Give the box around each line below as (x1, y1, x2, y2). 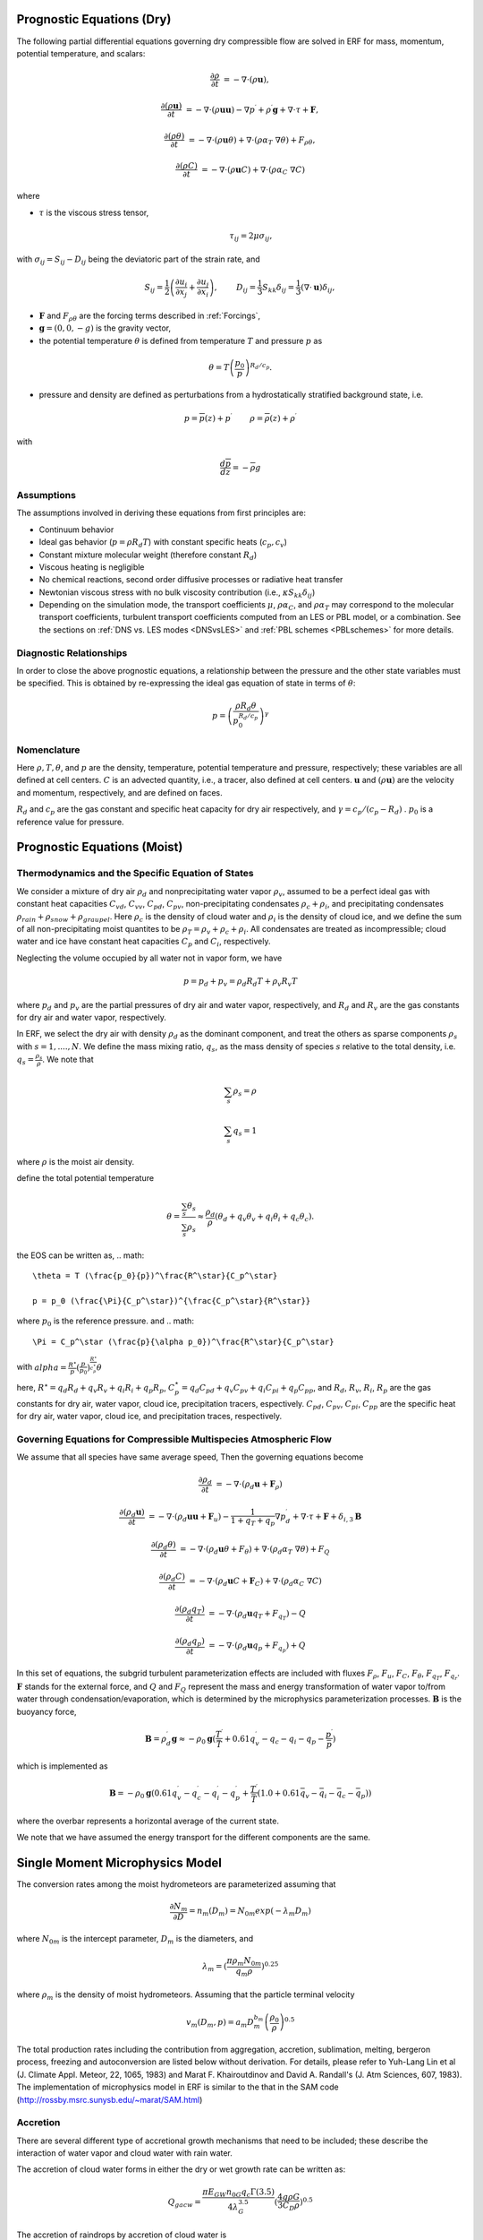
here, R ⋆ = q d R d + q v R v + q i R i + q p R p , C (16, 1381, 175, 1395)
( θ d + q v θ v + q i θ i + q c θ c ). (215, 1211, 315, 1224)
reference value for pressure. (16, 816, 124, 827)
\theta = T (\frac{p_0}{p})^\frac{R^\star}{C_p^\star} (32, 1271, 278, 1281)
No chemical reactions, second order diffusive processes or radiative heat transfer (38, 574, 343, 585)
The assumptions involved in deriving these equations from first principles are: (16, 507, 306, 519)
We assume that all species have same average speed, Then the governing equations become (16, 1452, 364, 1462)
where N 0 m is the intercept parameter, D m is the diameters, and (16, 1933, 254, 1946)
